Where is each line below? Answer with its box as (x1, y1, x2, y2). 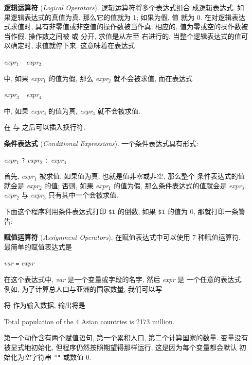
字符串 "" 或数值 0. (31, 351, 91, 362)
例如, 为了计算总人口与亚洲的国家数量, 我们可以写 (4, 283, 162, 294)
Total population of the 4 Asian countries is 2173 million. (4, 316, 175, 326)
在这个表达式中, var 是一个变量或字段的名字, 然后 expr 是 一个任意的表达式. (4, 274, 243, 284)
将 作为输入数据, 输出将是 (4, 300, 86, 310)
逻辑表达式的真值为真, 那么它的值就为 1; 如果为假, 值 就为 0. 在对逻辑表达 (10, 12, 246, 22)
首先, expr (4, 171, 35, 181)
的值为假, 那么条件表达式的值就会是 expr (113, 180, 242, 190)
